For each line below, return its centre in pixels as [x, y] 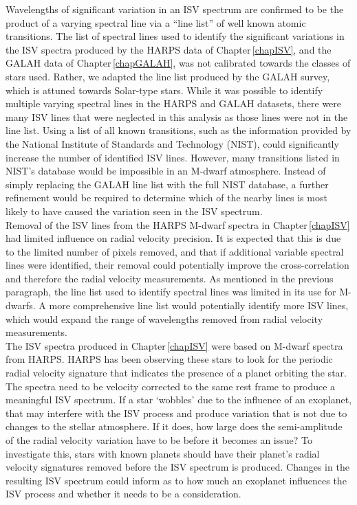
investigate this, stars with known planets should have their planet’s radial [163, 453]
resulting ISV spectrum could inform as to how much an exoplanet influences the [176, 480]
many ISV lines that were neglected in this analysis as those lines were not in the [177, 116]
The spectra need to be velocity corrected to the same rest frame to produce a [171, 386]
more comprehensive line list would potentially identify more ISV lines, [199, 305]
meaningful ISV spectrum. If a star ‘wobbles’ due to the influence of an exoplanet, [179, 400]
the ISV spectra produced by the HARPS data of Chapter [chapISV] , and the [169, 49]
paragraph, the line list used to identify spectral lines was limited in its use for [171, 292]
